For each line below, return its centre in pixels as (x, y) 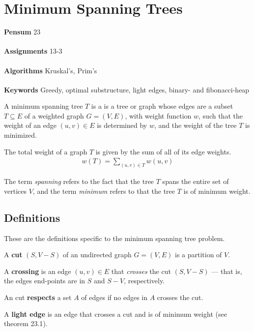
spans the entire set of (196, 181)
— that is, (227, 271)
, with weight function (158, 115)
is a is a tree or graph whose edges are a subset (162, 106)
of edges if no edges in (114, 297)
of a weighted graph (54, 115)
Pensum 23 (22, 32)
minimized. (20, 135)
